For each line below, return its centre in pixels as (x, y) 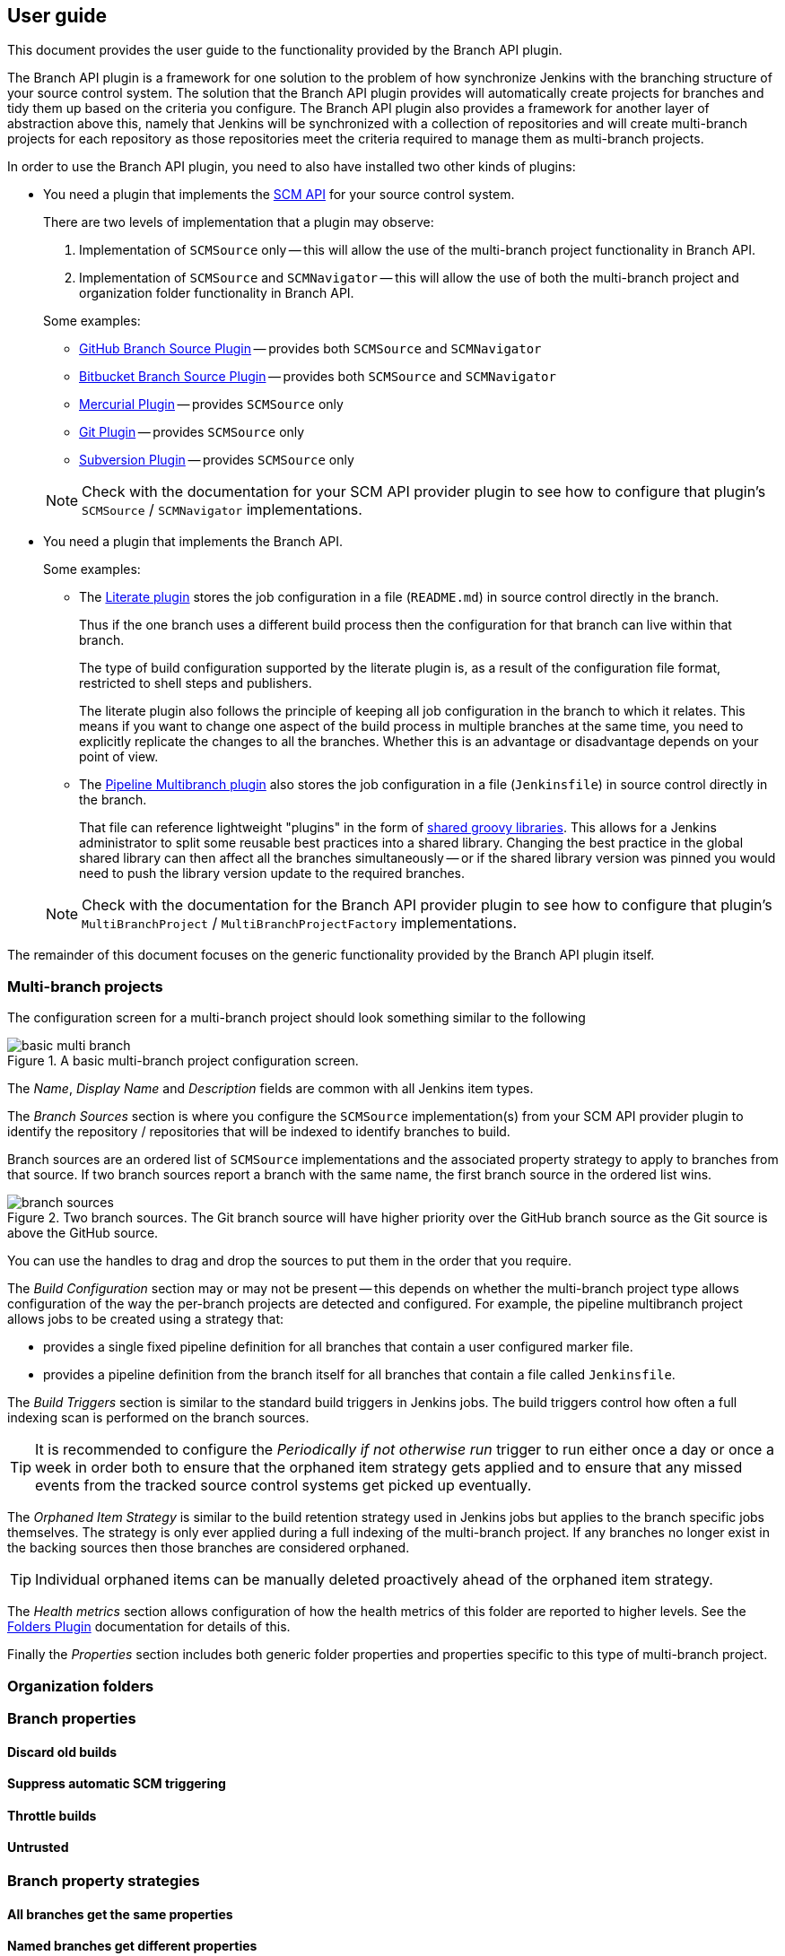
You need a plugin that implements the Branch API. (193, 542)
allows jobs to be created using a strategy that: (146, 1319)
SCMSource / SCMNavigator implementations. (222, 510)
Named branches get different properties (132, 1946)
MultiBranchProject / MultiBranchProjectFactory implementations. (300, 923)
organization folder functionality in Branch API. (217, 293)
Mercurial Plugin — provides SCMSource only (211, 404)
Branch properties (72, 1718)
